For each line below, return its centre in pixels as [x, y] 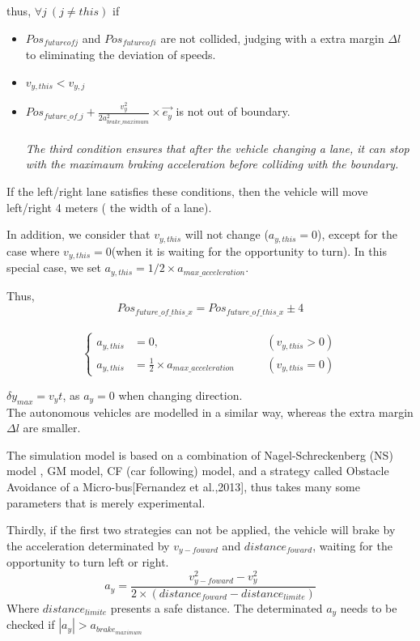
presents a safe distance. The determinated [216, 608]
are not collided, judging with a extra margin [272, 38]
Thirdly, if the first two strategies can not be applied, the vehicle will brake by [201, 530]
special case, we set [54, 267]
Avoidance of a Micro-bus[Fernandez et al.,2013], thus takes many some [183, 486]
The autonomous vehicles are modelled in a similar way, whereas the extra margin [210, 412]
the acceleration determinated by [88, 545]
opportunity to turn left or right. [88, 562]
